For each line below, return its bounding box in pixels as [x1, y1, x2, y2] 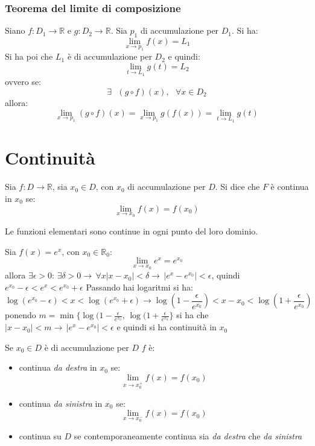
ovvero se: [5, 75, 41, 88]
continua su [19, 430, 62, 442]
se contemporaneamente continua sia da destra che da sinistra [74, 430, 302, 442]
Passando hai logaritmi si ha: [86, 280, 193, 293]
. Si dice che [215, 180, 260, 193]
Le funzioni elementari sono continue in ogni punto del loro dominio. [5, 225, 258, 237]
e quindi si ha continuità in [116, 321, 217, 333]
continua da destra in [19, 361, 97, 374]
